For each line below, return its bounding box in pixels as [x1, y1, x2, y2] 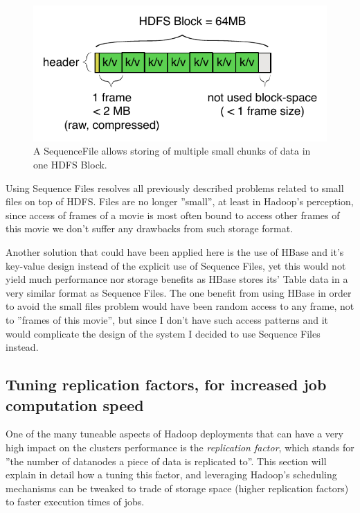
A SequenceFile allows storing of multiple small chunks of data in [33, 144, 311, 158]
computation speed [6, 394, 144, 415]
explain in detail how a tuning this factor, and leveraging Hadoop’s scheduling [6, 467, 337, 482]
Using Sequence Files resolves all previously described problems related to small [6, 180, 344, 195]
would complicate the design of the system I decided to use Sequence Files [6, 326, 321, 340]
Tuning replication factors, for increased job [6, 374, 327, 395]
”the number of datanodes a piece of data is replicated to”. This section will [6, 453, 327, 468]
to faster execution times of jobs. [6, 494, 145, 509]
